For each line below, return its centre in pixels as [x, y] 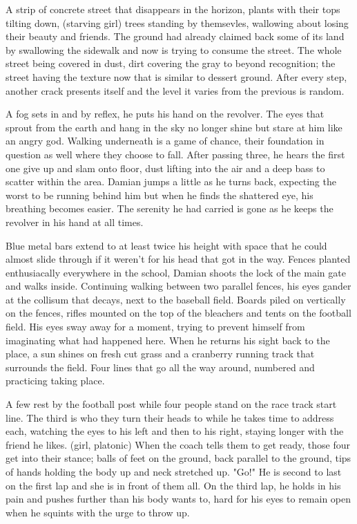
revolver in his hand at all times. [75, 222]
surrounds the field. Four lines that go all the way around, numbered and [160, 367]
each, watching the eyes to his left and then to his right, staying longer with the [175, 431]
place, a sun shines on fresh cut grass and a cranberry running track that [160, 354]
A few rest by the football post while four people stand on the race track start [171, 404]
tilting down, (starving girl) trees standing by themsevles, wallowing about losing [177, 22]
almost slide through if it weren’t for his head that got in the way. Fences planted [178, 259]
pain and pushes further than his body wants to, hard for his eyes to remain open [178, 499]
